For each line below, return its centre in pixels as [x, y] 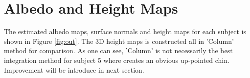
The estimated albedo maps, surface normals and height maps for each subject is [125, 31]
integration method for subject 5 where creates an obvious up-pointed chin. [117, 60]
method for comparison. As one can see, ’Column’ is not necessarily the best [118, 50]
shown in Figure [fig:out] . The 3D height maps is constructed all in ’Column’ [119, 41]
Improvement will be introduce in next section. [74, 69]
